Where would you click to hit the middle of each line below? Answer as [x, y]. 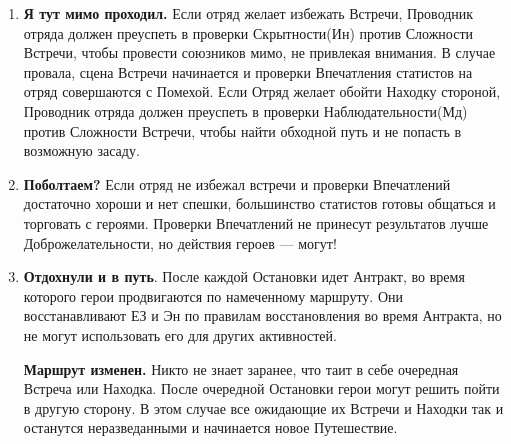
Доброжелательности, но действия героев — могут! [180, 242]
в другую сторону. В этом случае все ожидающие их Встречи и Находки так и [263, 407]
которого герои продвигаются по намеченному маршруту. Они [213, 295]
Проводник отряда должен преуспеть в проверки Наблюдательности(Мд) [245, 110]
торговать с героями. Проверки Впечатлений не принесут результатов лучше [256, 222]
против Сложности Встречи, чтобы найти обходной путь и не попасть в [242, 130]
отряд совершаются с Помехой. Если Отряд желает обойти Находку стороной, [262, 91]
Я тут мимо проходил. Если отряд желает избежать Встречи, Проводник [248, 13]
